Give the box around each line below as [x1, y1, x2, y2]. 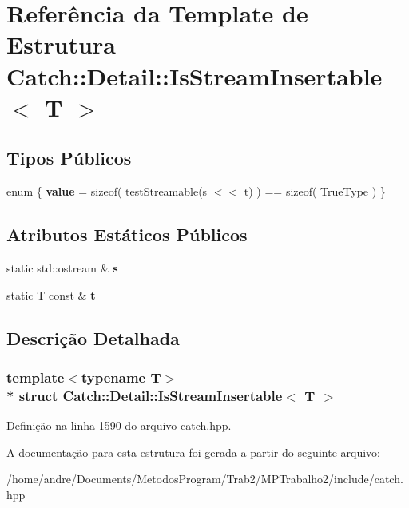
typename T [81, 367, 161, 387]
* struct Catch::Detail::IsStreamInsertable [6, 385, 283, 405]
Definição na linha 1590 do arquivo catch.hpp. [6, 417, 232, 434]
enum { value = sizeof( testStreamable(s [6, 183, 208, 200]
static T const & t [6, 286, 96, 303]
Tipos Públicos [6, 145, 132, 170]
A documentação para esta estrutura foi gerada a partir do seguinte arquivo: [6, 443, 380, 460]
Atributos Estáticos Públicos [6, 222, 248, 247]
